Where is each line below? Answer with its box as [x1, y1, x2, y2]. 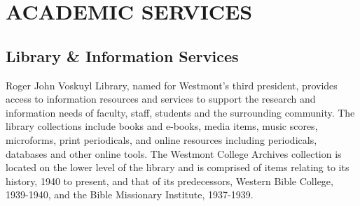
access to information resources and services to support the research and [6, 91, 316, 106]
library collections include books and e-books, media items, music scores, [6, 119, 318, 133]
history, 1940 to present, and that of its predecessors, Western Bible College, [6, 173, 333, 188]
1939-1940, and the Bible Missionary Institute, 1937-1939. [6, 187, 254, 202]
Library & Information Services [6, 45, 239, 66]
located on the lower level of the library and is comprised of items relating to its [6, 160, 349, 175]
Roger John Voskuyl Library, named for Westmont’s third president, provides [6, 78, 338, 92]
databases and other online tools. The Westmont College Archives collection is [6, 146, 342, 161]
